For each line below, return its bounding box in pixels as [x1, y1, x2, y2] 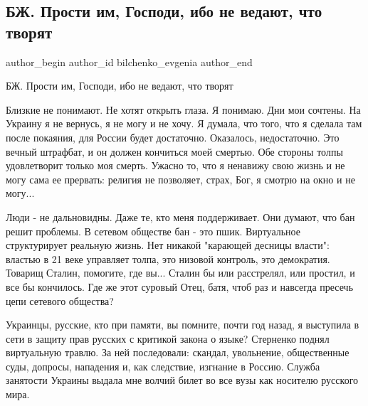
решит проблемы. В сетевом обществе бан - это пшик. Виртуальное [6, 223, 300, 238]
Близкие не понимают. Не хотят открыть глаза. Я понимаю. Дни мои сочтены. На [6, 102, 361, 117]
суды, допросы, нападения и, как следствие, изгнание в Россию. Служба [6, 358, 320, 373]
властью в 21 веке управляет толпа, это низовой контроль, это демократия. [6, 251, 330, 266]
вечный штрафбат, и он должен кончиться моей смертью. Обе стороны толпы [6, 144, 343, 159]
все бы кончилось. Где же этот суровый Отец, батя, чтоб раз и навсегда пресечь [6, 279, 354, 294]
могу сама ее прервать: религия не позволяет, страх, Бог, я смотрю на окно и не [6, 171, 355, 186]
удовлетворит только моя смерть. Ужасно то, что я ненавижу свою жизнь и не [6, 158, 345, 173]
